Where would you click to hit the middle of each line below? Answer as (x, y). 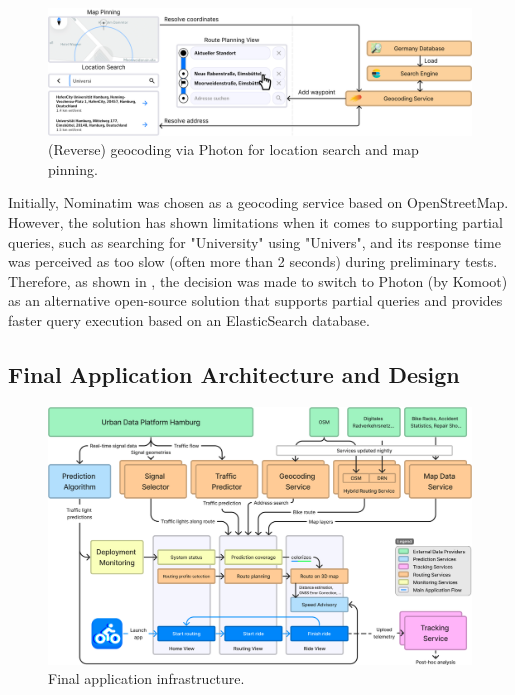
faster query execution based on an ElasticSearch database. (189, 319)
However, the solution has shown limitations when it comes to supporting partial (255, 221)
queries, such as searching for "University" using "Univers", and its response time (254, 241)
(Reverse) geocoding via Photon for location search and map (233, 149)
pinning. (73, 168)
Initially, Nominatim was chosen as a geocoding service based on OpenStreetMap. (258, 202)
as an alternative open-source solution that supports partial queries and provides (255, 300)
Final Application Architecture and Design (234, 373)
